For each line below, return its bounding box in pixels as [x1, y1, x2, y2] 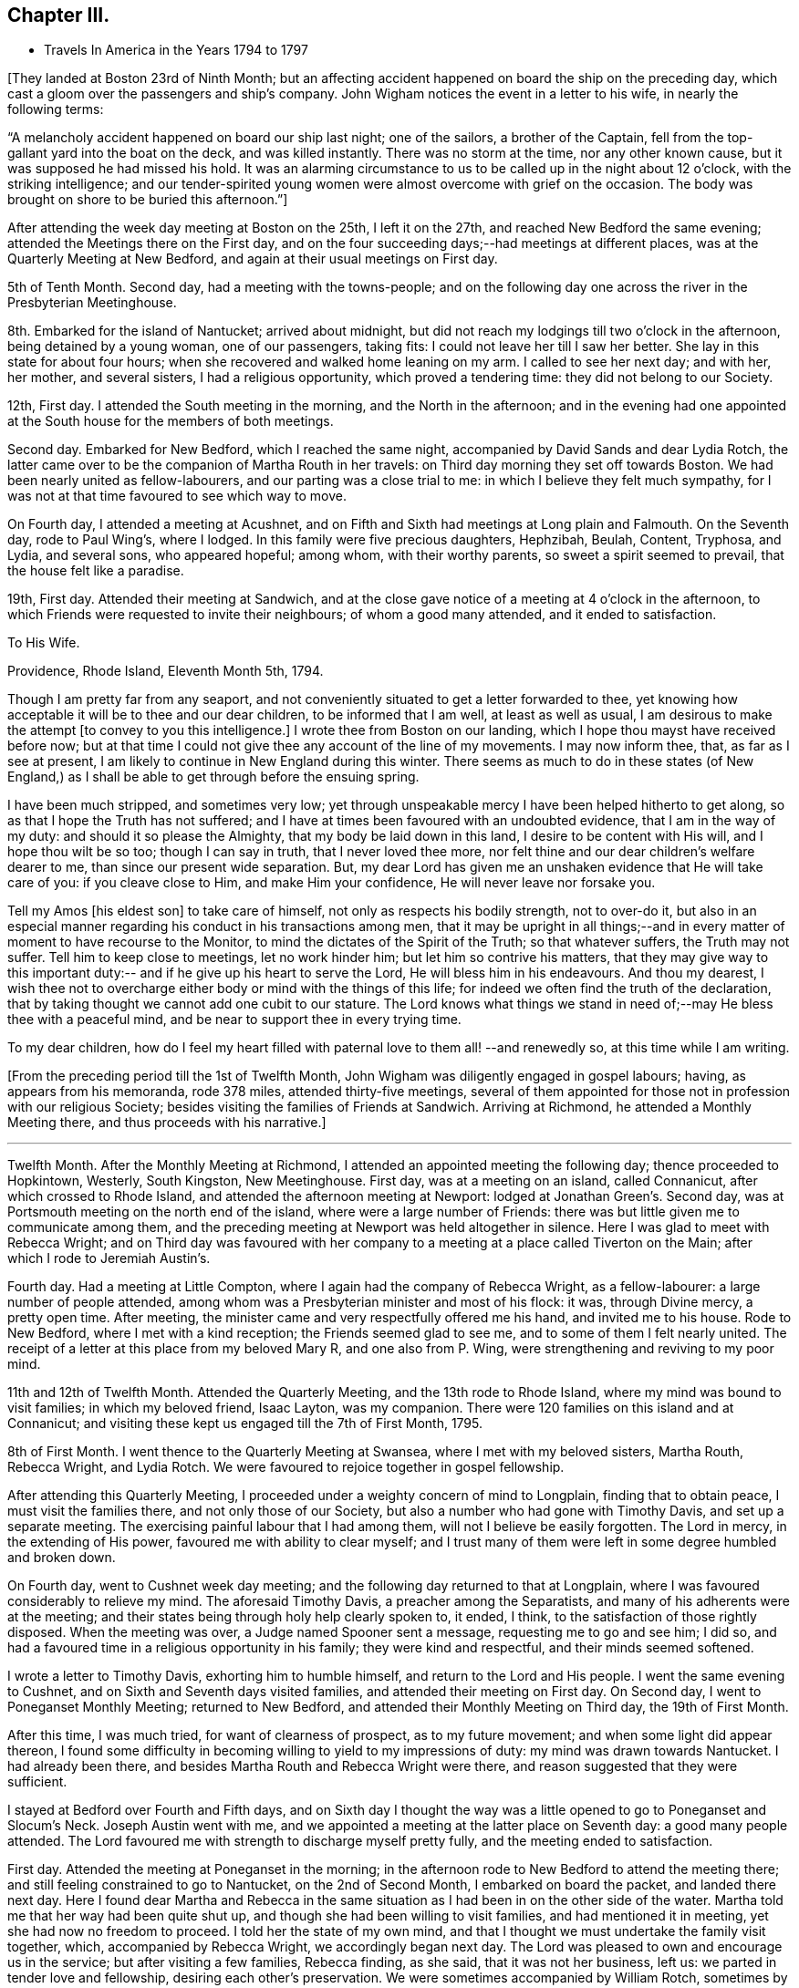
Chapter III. [7, 4, 110, 26]
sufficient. [7, 1774, 67, 1790]
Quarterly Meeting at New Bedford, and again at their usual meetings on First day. [7, 251, 498, 267]
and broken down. [7, 1549, 116, 1566]
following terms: [7, 101, 104, 118]
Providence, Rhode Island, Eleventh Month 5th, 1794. [7, 663, 324, 679]
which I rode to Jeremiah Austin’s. [7, 1250, 211, 1267]
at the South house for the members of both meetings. [7, 413, 334, 430]
